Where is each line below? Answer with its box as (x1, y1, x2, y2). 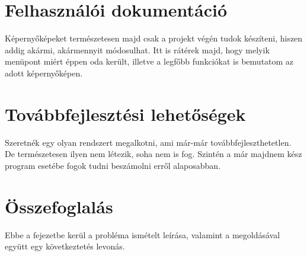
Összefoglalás (5, 194, 113, 218)
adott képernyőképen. (5, 66, 83, 79)
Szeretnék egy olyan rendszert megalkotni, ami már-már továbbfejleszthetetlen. (5, 136, 292, 148)
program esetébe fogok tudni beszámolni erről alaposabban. (5, 159, 221, 171)
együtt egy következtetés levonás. (5, 240, 125, 252)
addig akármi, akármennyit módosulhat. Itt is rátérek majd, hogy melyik (5, 43, 270, 56)
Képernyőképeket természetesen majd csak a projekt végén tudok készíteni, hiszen (5, 32, 303, 44)
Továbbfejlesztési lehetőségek (5, 101, 246, 126)
